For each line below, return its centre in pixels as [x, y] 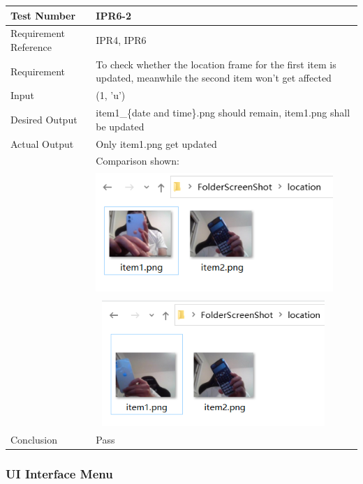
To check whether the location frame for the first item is [216, 64]
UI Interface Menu [59, 474]
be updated [120, 126]
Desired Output [44, 119]
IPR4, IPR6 [121, 40]
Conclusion [34, 440]
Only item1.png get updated [156, 143]
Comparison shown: [138, 161]
